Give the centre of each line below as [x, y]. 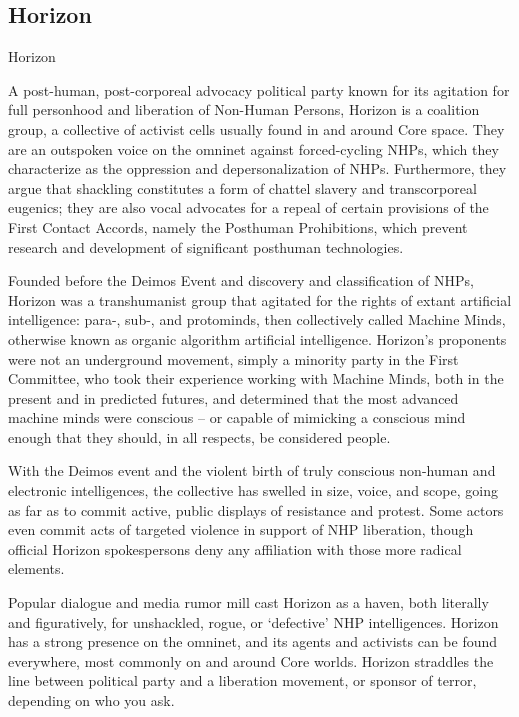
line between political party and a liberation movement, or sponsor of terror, [242, 680]
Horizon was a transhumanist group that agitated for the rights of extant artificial [260, 299]
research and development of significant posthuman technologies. [206, 246]
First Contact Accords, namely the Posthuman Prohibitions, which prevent [238, 226]
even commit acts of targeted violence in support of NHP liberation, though [241, 529]
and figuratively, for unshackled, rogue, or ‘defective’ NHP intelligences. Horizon [253, 621]
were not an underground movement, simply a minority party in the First [233, 358]
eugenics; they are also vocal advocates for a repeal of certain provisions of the [248, 207]
